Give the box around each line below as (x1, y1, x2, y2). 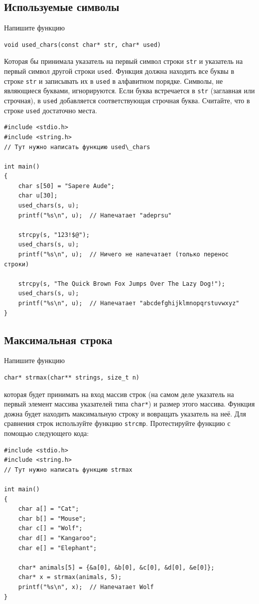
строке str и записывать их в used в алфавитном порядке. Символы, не (4, 75, 223, 86)
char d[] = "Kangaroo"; (18, 535, 97, 542)
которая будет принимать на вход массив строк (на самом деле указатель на (4, 389, 234, 399)
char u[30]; (18, 192, 58, 200)
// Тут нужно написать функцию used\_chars (4, 143, 150, 151)
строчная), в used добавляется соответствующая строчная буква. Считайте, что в (4, 95, 250, 106)
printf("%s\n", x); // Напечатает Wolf (18, 584, 154, 591)
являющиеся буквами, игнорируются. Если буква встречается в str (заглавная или (4, 85, 255, 96)
